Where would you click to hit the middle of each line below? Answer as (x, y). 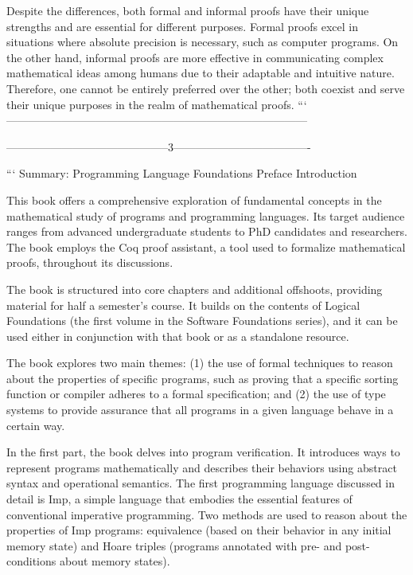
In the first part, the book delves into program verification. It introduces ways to (203, 452)
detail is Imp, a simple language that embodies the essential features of (179, 499)
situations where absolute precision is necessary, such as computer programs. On (203, 42)
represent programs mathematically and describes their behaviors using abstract (202, 467)
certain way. (36, 425)
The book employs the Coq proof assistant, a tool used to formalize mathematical (206, 246)
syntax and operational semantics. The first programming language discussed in (201, 483)
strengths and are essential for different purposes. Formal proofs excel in (183, 26)
